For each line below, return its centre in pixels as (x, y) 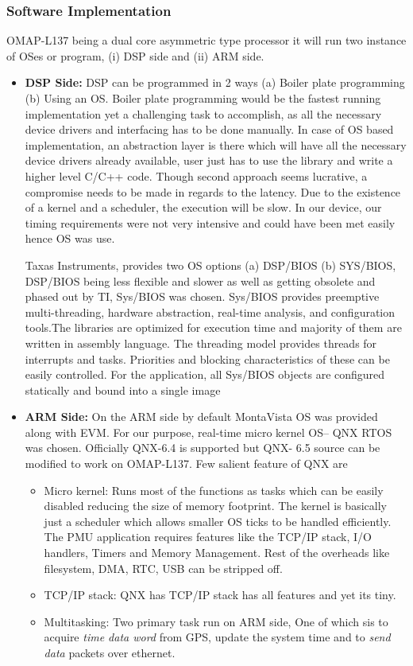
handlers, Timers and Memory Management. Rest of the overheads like (217, 553)
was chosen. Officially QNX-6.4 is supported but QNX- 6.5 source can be (203, 448)
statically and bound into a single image (123, 389)
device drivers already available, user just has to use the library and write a (209, 160)
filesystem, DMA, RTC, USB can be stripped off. (163, 568)
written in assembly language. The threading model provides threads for (201, 343)
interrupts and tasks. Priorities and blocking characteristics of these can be (207, 358)
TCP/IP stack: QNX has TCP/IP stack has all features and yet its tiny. (220, 595)
